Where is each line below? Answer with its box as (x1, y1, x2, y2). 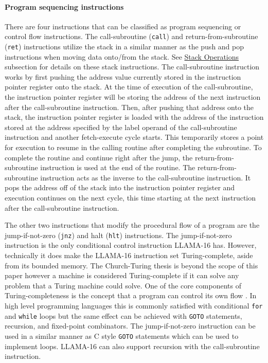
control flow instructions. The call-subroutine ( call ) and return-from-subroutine (5, 31, 258, 42)
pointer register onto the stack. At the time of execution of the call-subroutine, (5, 81, 253, 92)
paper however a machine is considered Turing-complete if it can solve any (5, 270, 239, 281)
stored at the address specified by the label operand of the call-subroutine (5, 121, 237, 132)
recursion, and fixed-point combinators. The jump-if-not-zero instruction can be (5, 320, 256, 331)
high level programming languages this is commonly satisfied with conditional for (5, 300, 263, 311)
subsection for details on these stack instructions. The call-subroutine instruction (5, 61, 260, 72)
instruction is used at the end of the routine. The (40, 162, 195, 173)
